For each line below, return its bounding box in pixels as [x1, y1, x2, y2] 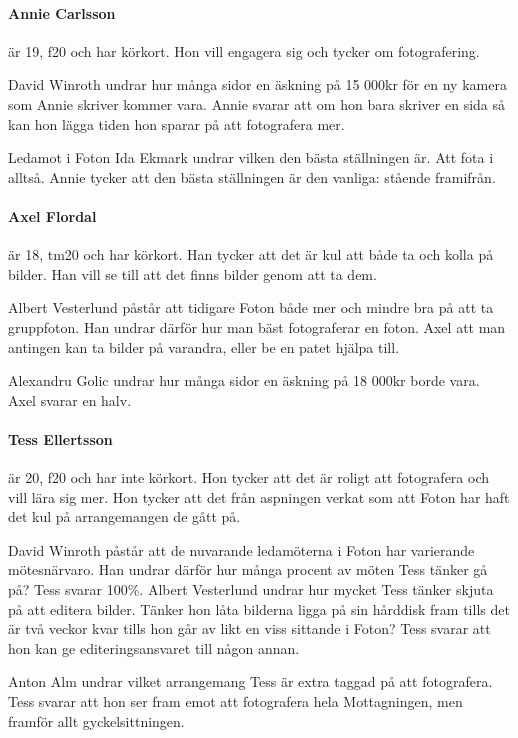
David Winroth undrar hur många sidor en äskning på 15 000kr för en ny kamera [8, 74, 507, 95]
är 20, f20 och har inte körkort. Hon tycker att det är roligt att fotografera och [8, 467, 490, 488]
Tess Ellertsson [8, 428, 113, 449]
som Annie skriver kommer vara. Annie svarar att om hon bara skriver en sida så [8, 93, 505, 114]
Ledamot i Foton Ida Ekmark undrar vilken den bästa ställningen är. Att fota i [8, 147, 494, 168]
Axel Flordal [8, 205, 97, 226]
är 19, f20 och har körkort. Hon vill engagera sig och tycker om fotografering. [8, 40, 480, 61]
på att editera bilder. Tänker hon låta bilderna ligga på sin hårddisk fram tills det [8, 598, 510, 619]
